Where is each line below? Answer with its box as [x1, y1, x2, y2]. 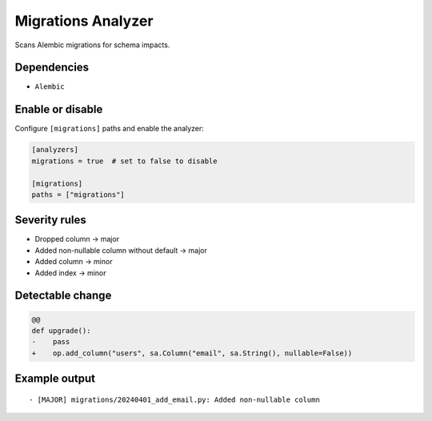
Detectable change [14, 289, 112, 303]
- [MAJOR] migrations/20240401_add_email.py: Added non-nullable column [29, 395, 320, 404]
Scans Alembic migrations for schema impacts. [14, 40, 170, 50]
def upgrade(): [31, 326, 91, 335]
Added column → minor [34, 257, 113, 267]
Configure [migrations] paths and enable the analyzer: [14, 124, 204, 134]
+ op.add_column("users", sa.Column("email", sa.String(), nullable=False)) [31, 348, 353, 358]
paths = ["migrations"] [31, 190, 126, 199]
